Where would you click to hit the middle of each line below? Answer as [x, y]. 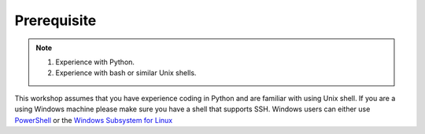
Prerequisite [55, 20]
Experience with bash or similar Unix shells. [126, 73]
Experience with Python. [95, 62]
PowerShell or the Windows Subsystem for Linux [94, 120]
